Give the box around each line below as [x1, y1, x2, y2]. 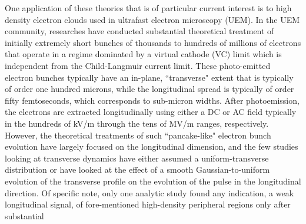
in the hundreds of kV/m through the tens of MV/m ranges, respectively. [5, 117, 269, 129]
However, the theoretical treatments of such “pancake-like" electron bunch [5, 129, 271, 141]
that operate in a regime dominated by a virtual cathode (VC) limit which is [5, 48, 282, 60]
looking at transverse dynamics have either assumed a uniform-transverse [5, 151, 269, 164]
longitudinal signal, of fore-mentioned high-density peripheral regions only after [5, 198, 291, 210]
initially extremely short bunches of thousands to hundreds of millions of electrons [5, 36, 301, 48]
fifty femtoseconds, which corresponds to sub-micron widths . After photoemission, [5, 94, 300, 106]
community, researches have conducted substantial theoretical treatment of [5, 25, 274, 37]
